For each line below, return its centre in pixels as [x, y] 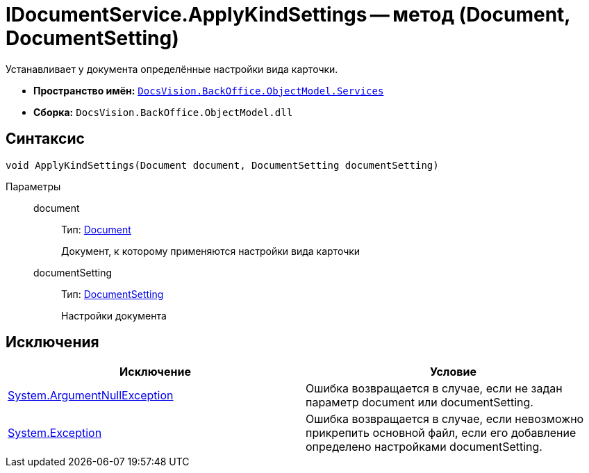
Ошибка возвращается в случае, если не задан [434, 389]
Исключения [52, 342]
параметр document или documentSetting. [420, 403]
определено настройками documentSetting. [424, 447]
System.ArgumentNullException [91, 396]
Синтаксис [45, 139]
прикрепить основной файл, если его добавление [441, 433]
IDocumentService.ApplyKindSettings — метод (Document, [288, 15]
